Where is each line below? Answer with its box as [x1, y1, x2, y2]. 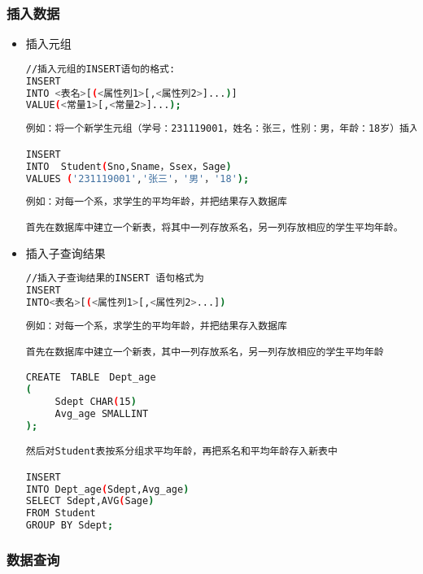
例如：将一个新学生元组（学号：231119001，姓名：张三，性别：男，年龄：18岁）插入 [25, 123, 419, 135]
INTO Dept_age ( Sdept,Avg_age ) [25, 483, 190, 495]
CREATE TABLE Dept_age [25, 372, 156, 384]
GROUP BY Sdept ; [25, 520, 114, 532]
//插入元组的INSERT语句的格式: [25, 63, 176, 75]
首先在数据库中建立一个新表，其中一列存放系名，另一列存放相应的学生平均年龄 [25, 346, 384, 358]
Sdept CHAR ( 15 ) [55, 395, 137, 407]
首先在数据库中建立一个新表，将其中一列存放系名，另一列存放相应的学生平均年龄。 [25, 222, 403, 233]
